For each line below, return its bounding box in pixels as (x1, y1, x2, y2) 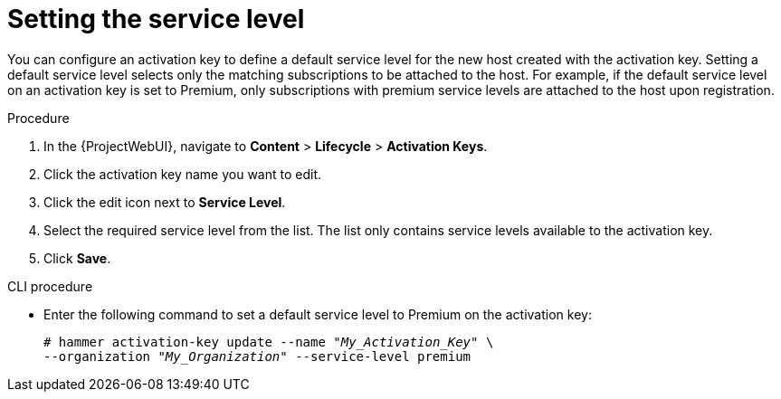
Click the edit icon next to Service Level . (43, 194, 286, 210)
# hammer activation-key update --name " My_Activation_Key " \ (43, 334, 494, 349)
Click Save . (43, 250, 111, 266)
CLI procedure (7, 278, 93, 294)
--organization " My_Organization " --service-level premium (43, 348, 471, 364)
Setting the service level (7, 4, 305, 34)
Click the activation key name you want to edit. (43, 166, 322, 182)
